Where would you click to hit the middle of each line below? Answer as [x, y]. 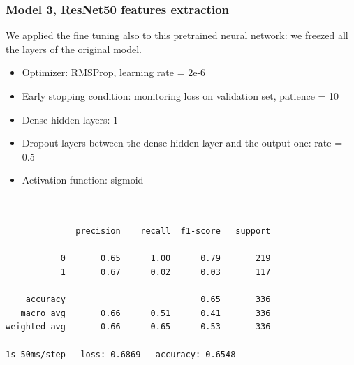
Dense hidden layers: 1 [70, 119]
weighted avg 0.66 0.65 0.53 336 [138, 327]
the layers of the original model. [74, 49]
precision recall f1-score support [173, 231]
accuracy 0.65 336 [148, 300]
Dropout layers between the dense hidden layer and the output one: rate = [182, 143]
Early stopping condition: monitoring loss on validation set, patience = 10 [180, 96]
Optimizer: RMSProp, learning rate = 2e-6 [114, 72]
